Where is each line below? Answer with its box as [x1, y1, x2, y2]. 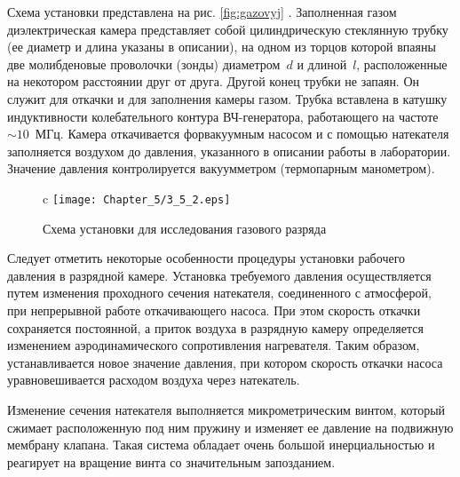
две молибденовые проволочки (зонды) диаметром [7, 54, 281, 73]
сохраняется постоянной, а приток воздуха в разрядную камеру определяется [7, 318, 424, 337]
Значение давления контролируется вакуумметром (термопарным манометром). [7, 159, 435, 178]
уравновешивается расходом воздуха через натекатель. [7, 370, 300, 389]
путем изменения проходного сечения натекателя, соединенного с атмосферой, [7, 283, 432, 302]
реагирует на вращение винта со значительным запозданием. [7, 452, 336, 471]
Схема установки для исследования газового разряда [43, 219, 327, 237]
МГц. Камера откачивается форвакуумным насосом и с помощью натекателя [35, 124, 449, 143]
